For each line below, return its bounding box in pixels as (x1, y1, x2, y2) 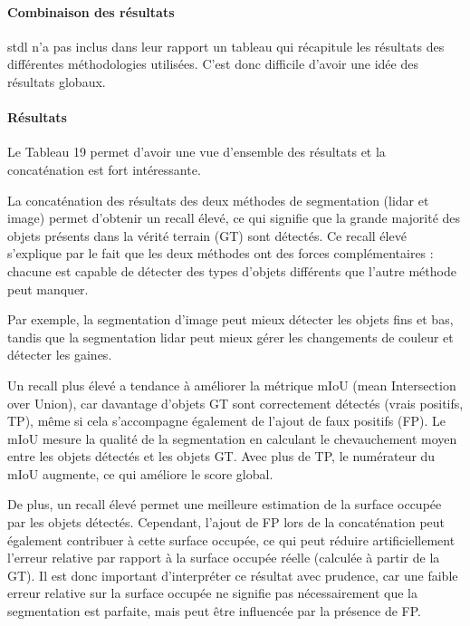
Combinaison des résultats (7, 2, 175, 21)
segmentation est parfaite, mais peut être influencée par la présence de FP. (7, 602, 421, 621)
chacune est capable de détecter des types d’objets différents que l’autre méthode (7, 261, 456, 280)
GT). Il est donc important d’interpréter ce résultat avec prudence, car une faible (7, 565, 458, 584)
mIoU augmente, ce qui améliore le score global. (7, 464, 273, 483)
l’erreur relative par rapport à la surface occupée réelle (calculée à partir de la (7, 548, 440, 567)
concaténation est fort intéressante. (7, 159, 201, 178)
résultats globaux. (7, 72, 106, 91)
